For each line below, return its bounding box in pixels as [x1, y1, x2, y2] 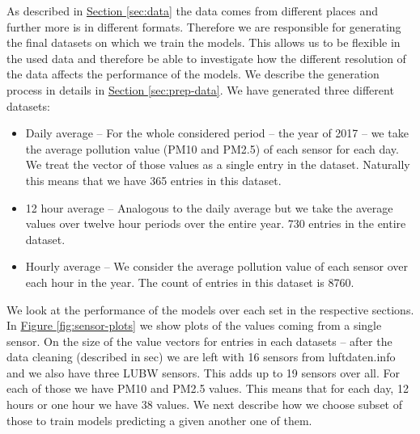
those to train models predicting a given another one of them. [6, 411, 312, 428]
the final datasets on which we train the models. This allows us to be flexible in [6, 34, 401, 51]
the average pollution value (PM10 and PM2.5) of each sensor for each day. [25, 140, 399, 157]
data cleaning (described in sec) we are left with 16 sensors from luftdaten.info [6, 348, 396, 365]
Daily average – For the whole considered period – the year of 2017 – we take [25, 124, 409, 141]
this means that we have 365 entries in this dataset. [25, 171, 282, 188]
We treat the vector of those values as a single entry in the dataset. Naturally [25, 156, 410, 173]
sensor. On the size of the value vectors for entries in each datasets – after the [6, 332, 392, 349]
